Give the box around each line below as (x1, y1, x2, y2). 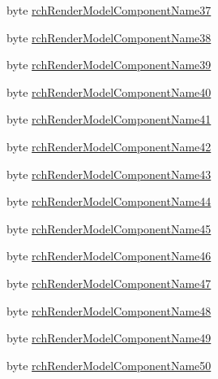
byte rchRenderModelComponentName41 (6, 111, 212, 128)
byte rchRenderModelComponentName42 (6, 137, 212, 155)
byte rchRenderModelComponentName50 (6, 356, 212, 373)
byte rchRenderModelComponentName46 (6, 247, 212, 264)
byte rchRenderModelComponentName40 (6, 83, 212, 100)
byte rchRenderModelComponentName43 (6, 165, 212, 182)
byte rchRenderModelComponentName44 (6, 193, 212, 210)
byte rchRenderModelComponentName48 (6, 302, 212, 319)
